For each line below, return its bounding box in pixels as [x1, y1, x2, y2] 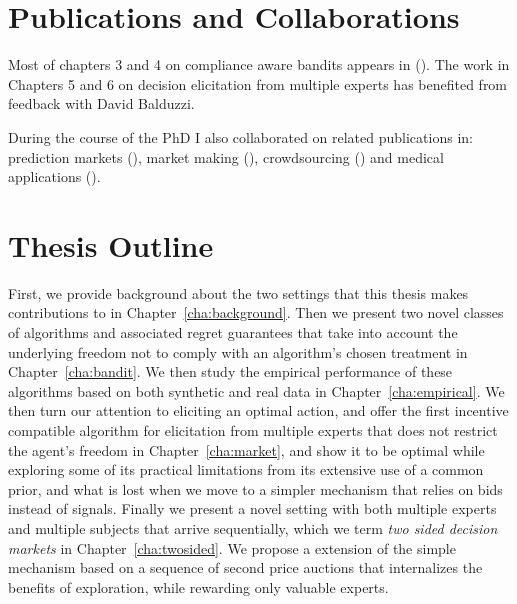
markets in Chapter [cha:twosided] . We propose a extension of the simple [8, 537, 456, 558]
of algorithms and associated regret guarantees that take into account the [8, 322, 458, 342]
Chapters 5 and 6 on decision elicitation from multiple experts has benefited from [8, 73, 508, 94]
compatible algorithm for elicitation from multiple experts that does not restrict [8, 419, 498, 440]
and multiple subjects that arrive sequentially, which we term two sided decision [8, 517, 498, 538]
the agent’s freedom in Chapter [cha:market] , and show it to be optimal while [8, 439, 485, 460]
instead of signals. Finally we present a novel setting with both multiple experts [8, 498, 497, 519]
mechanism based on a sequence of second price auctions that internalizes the [8, 557, 483, 578]
